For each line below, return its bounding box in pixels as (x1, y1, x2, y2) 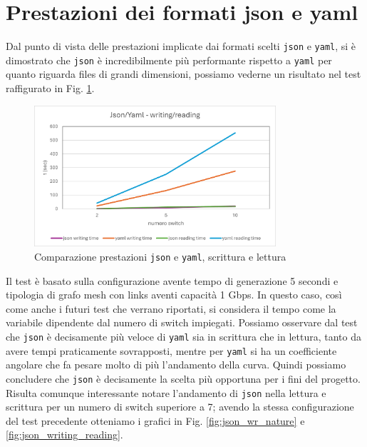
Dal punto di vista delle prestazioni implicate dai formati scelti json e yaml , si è (6, 39, 356, 54)
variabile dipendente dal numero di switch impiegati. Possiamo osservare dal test (6, 315, 358, 330)
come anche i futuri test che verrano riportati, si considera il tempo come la (6, 301, 336, 316)
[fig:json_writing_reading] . (6, 427, 123, 442)
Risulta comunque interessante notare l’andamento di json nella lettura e (6, 385, 326, 400)
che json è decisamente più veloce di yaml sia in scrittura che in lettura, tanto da (6, 328, 361, 343)
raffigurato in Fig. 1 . (6, 81, 95, 96)
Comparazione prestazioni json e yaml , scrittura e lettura (34, 248, 286, 263)
